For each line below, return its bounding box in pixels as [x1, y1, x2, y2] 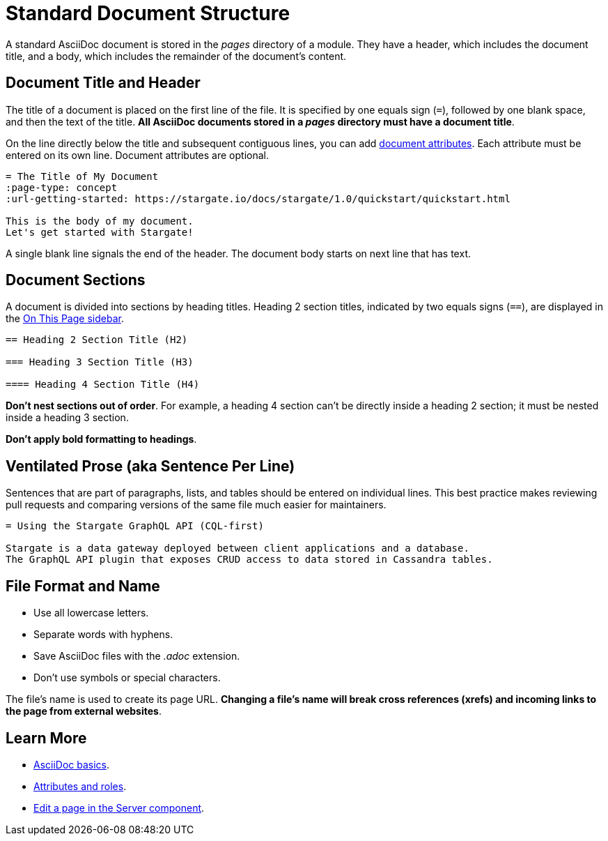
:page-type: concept [6, 181, 118, 193]
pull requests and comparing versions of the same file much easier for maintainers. [6, 499, 387, 511]
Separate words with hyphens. [33, 628, 173, 641]
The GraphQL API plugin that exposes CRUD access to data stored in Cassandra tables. [6, 554, 493, 566]
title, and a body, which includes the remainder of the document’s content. [6, 50, 347, 62]
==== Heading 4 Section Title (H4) [6, 379, 200, 391]
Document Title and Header [6, 74, 201, 92]
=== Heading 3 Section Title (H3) [6, 356, 194, 368]
